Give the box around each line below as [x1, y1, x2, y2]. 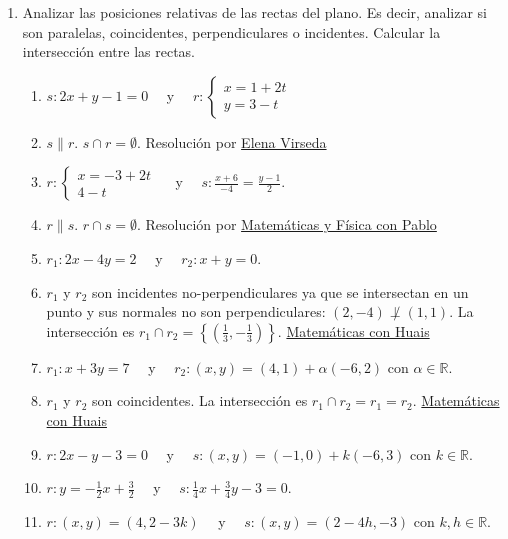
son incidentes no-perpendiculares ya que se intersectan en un [92, 281, 469, 302]
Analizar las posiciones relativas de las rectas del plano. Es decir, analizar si [22, 2, 487, 22]
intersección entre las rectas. [22, 41, 195, 62]
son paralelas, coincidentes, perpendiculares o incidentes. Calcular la [22, 21, 441, 42]
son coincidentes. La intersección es [92, 390, 308, 411]
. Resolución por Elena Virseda [136, 131, 327, 152]
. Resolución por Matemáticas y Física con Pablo [136, 214, 437, 235]
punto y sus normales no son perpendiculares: [46, 301, 326, 322]
